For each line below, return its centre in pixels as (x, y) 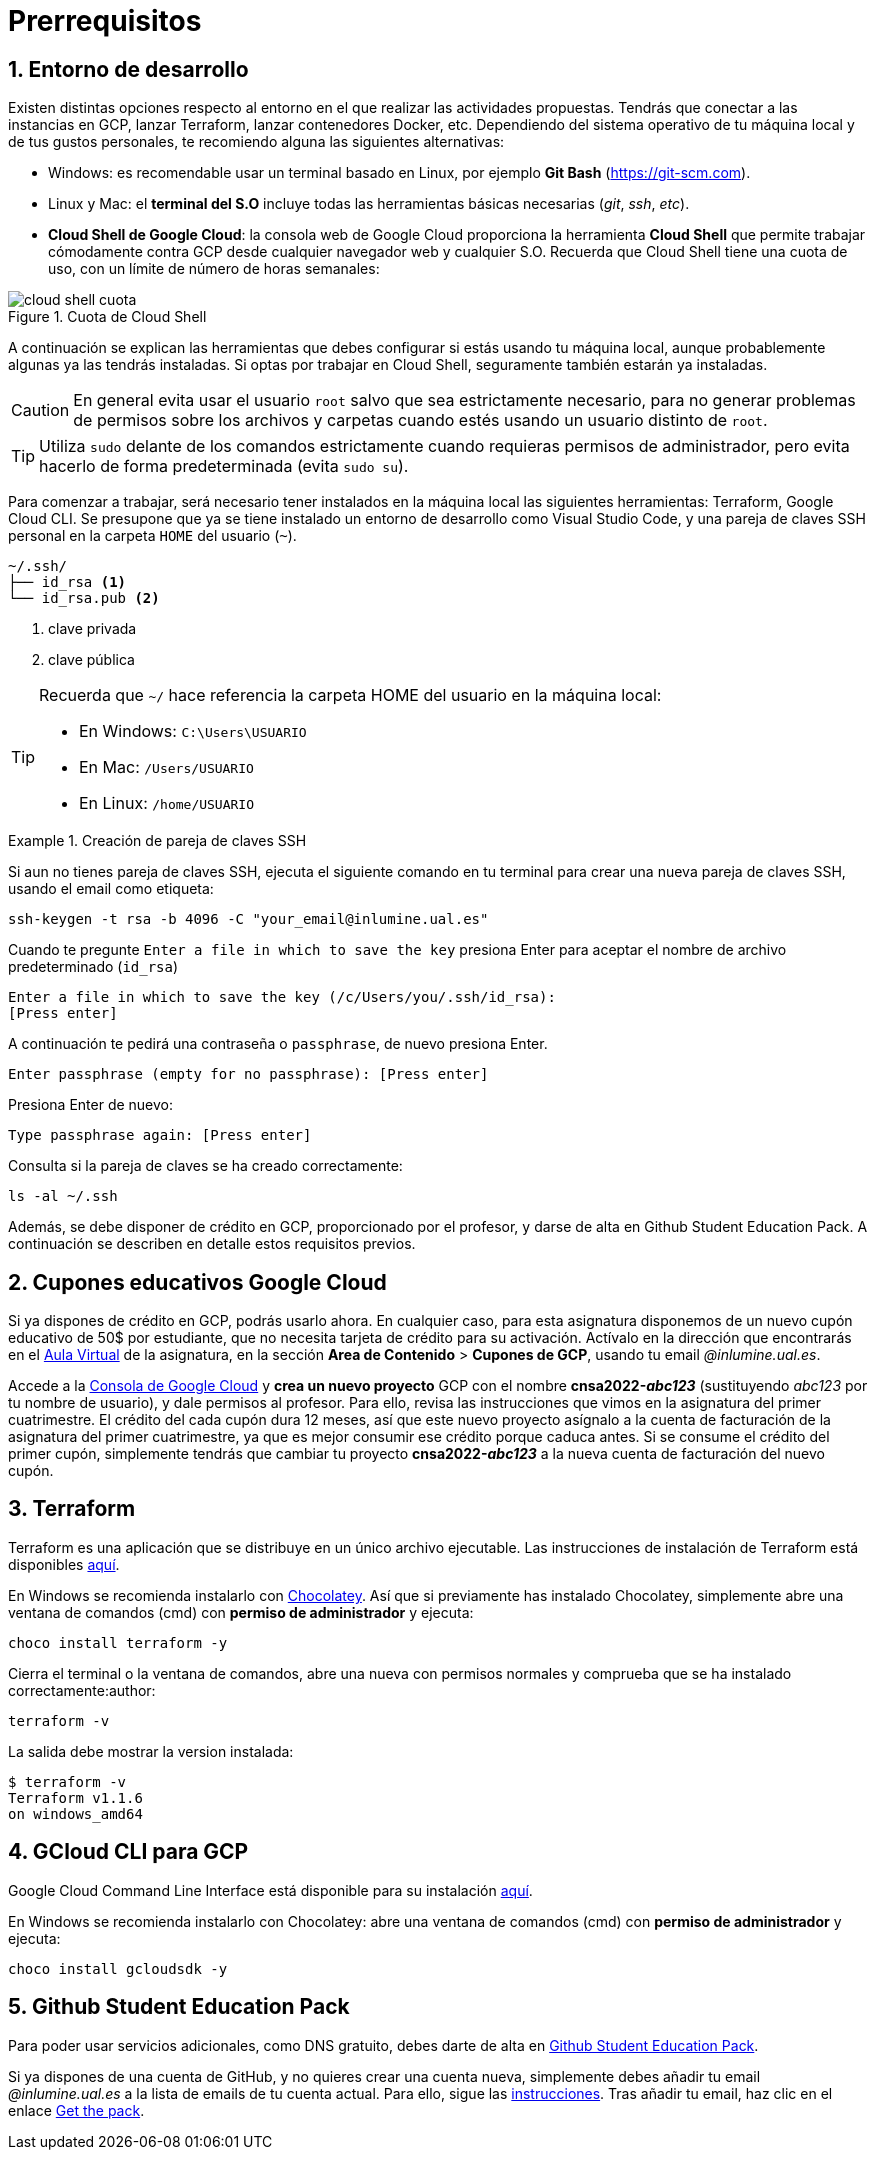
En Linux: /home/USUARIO (166, 803)
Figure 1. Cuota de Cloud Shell (107, 317)
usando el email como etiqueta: (111, 889)
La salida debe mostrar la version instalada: (151, 1751)
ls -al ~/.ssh (63, 1196)
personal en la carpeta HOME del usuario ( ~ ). (152, 536)
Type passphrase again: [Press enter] (160, 1135)
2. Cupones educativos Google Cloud (197, 1282)
